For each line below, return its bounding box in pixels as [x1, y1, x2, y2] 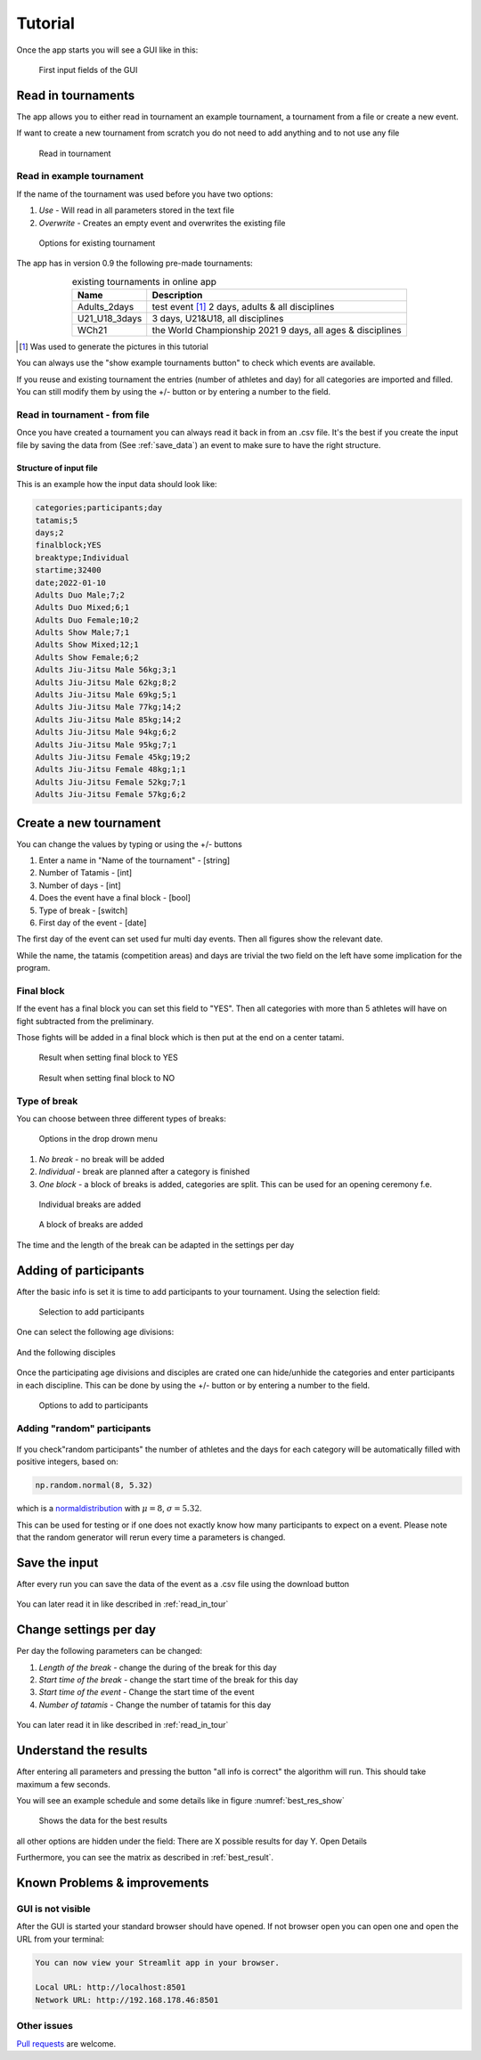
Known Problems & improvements [16, 1875, 209, 1890]
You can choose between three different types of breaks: [16, 1113, 226, 1124]
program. [16, 963, 51, 973]
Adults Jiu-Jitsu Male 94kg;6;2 [35, 727, 177, 737]
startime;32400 [35, 566, 102, 575]
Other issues [16, 2020, 73, 2032]
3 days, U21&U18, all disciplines [151, 313, 284, 325]
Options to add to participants [38, 1400, 149, 1411]
